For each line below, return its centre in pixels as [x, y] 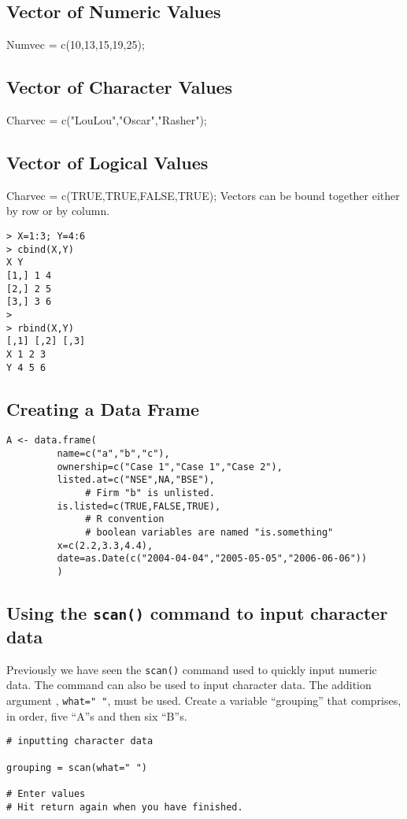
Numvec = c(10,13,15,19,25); [76, 44]
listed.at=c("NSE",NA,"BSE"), [136, 480]
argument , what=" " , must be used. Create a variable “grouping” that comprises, [204, 700]
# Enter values [46, 793]
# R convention [125, 519]
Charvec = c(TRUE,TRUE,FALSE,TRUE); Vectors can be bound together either [203, 195]
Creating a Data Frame [103, 408]
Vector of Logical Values [107, 162]
